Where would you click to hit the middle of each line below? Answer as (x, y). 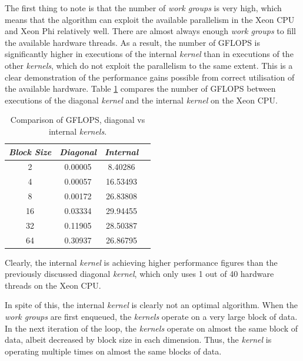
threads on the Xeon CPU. (53, 285)
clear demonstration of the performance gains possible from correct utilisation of (150, 77)
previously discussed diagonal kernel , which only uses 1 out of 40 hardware (139, 274)
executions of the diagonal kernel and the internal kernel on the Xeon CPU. (141, 100)
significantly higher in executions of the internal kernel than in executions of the (149, 54)
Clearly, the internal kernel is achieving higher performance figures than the (141, 262)
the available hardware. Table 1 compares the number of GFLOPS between (140, 88)
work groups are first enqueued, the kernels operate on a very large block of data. (151, 317)
